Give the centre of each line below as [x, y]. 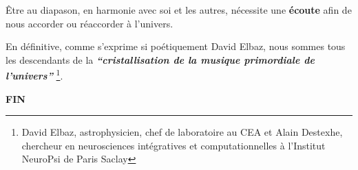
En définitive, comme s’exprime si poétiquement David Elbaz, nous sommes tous [176, 46]
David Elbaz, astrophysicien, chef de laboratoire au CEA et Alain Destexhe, [182, 132]
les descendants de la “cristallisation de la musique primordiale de [160, 59]
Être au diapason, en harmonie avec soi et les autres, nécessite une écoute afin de [179, 10]
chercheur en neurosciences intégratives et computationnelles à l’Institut [173, 145]
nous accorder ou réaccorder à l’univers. [89, 23]
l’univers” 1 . [34, 75]
